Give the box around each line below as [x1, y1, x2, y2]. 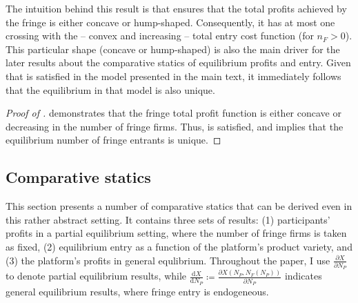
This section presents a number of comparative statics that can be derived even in [6, 199, 352, 213]
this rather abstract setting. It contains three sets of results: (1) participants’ [6, 212, 330, 226]
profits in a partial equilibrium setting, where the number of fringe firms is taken [6, 226, 347, 240]
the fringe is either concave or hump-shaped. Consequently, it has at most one [6, 14, 335, 29]
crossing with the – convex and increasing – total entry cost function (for [6, 28, 314, 43]
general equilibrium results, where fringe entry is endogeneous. [6, 284, 269, 299]
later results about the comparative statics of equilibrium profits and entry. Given [6, 55, 351, 70]
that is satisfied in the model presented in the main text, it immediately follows [6, 68, 341, 83]
